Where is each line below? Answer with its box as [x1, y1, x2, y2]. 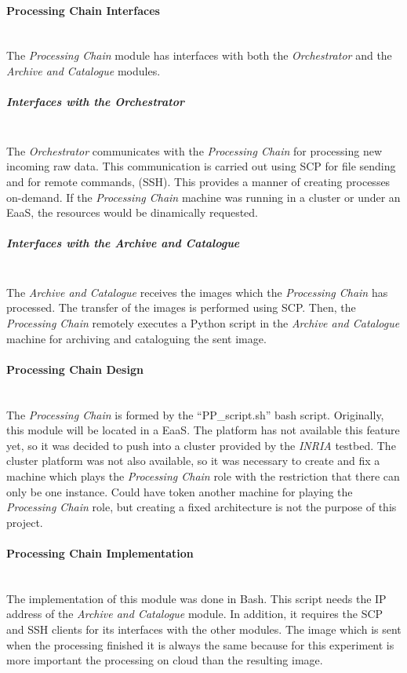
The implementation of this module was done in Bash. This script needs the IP [6, 590, 387, 606]
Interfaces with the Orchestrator [6, 93, 184, 110]
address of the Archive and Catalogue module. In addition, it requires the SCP [6, 605, 383, 622]
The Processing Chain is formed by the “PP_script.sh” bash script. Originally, [6, 406, 384, 422]
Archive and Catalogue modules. [6, 62, 161, 79]
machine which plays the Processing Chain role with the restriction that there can [6, 468, 400, 484]
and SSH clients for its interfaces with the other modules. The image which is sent [6, 620, 402, 637]
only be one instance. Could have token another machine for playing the [6, 483, 353, 499]
